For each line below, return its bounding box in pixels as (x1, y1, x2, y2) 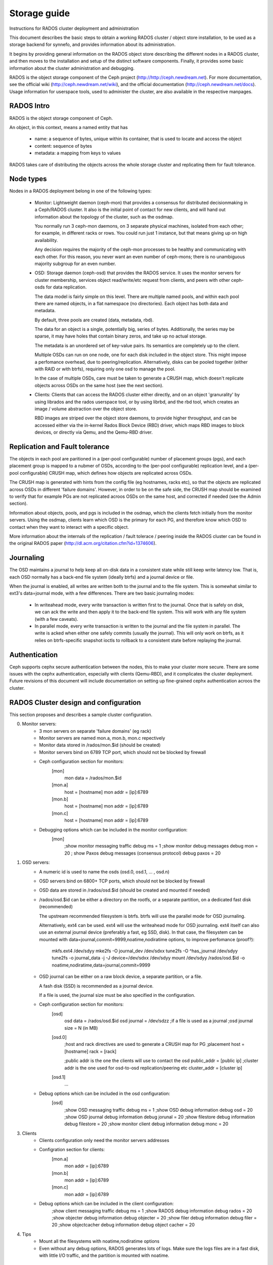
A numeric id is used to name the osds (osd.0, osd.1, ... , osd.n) (39, 868, 170, 875)
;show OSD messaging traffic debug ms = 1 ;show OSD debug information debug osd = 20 (64, 1107, 253, 1113)
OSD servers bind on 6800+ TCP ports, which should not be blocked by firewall (39, 878, 205, 884)
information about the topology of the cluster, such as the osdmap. (34, 214, 174, 220)
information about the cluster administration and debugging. (9, 65, 135, 71)
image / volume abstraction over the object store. (34, 405, 138, 412)
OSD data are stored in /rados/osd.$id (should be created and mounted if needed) (39, 887, 210, 893)
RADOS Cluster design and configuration (9, 698, 141, 707)
